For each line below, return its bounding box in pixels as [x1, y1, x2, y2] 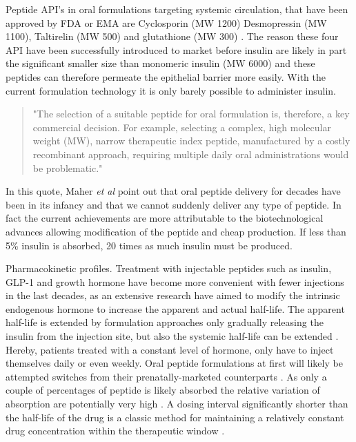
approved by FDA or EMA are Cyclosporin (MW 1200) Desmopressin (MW [6, 15, 327, 30]
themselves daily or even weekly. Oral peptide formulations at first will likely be [6, 356, 343, 370]
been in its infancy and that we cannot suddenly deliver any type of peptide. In [6, 197, 342, 211]
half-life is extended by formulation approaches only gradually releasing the [6, 315, 324, 329]
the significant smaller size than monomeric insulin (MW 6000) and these [6, 56, 315, 70]
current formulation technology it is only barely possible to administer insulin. [6, 83, 336, 97]
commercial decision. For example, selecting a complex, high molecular [32, 119, 331, 134]
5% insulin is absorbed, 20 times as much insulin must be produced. [6, 238, 293, 252]
